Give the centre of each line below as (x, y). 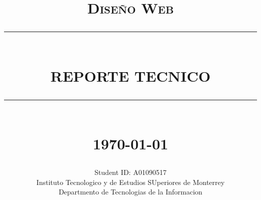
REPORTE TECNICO (130, 75)
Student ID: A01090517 (130, 172)
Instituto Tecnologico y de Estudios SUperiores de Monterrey (130, 182)
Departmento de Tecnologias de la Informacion (130, 192)
